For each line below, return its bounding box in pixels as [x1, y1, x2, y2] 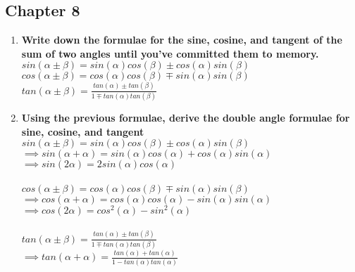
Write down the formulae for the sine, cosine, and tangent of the [21, 32, 342, 47]
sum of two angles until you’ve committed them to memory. [21, 46, 319, 60]
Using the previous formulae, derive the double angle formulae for [21, 110, 350, 125]
